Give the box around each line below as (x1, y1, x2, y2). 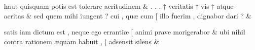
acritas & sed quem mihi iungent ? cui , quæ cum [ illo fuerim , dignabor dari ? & (4, 10, 252, 20)
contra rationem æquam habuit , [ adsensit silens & (4, 36, 159, 46)
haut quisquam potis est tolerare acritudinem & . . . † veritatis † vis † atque (4, 1, 234, 11)
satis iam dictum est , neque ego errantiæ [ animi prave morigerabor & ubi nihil (4, 27, 245, 37)
